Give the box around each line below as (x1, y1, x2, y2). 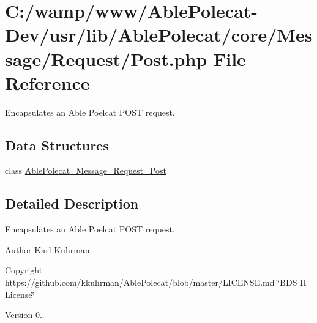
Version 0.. (5, 308, 45, 321)
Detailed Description (5, 194, 139, 213)
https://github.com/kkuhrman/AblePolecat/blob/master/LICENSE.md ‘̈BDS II (5, 276, 307, 289)
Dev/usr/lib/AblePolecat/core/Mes (5, 22, 313, 47)
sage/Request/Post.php (5, 46, 207, 71)
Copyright (5, 264, 43, 277)
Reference (5, 70, 90, 95)
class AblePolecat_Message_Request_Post (5, 164, 166, 177)
